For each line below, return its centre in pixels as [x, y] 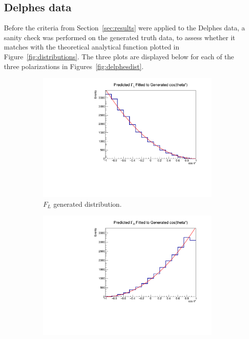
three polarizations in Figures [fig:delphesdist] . [74, 66]
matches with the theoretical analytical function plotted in [92, 47]
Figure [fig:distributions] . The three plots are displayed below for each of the [119, 56]
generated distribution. [88, 204]
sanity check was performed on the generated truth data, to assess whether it [120, 37]
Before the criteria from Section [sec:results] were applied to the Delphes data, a [124, 28]
